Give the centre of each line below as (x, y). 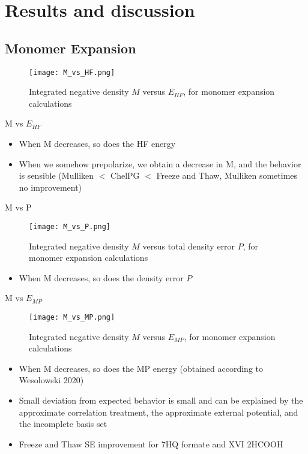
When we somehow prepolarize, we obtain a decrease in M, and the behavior (160, 163)
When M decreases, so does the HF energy (97, 144)
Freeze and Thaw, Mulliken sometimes (227, 175)
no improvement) (50, 187)
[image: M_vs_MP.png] (72, 318)
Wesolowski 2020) (51, 380)
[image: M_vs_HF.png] (72, 72)
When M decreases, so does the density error (101, 277)
